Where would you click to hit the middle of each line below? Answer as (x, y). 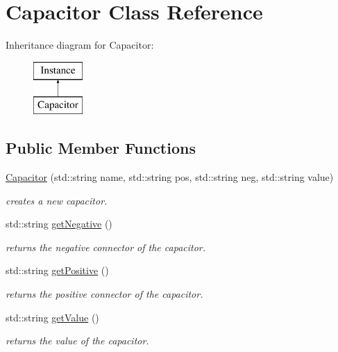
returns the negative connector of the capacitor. (106, 247)
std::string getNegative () (59, 224)
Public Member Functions (101, 148)
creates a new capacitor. (57, 200)
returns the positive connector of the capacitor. (104, 294)
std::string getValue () (52, 317)
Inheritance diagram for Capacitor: (80, 45)
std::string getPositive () (57, 270)
